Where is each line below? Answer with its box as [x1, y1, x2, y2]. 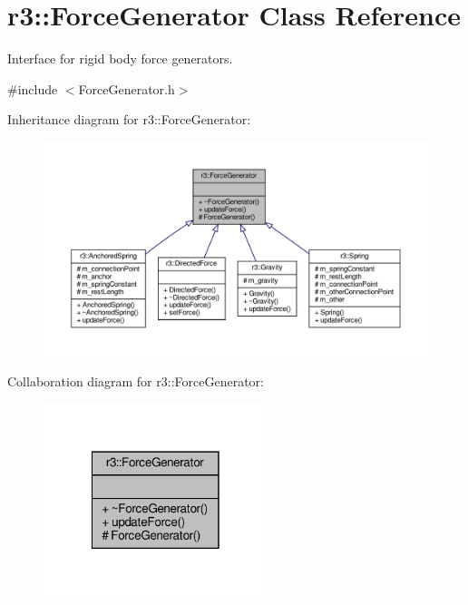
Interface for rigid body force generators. [7, 49, 233, 68]
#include [7, 79, 58, 98]
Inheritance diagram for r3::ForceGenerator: [7, 110, 251, 129]
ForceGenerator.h [78, 79, 175, 98]
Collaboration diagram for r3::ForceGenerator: [7, 371, 264, 390]
